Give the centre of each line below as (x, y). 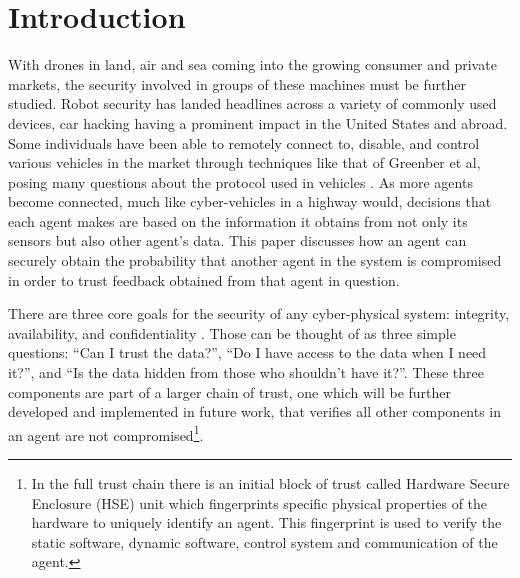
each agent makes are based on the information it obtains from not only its (238, 220)
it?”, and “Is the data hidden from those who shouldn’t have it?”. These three (246, 372)
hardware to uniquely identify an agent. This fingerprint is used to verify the (266, 522)
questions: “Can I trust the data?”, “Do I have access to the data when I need (247, 352)
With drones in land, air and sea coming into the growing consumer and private (252, 64)
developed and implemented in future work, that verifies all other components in (255, 411)
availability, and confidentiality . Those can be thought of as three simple (232, 332)
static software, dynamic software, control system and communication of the (264, 541)
